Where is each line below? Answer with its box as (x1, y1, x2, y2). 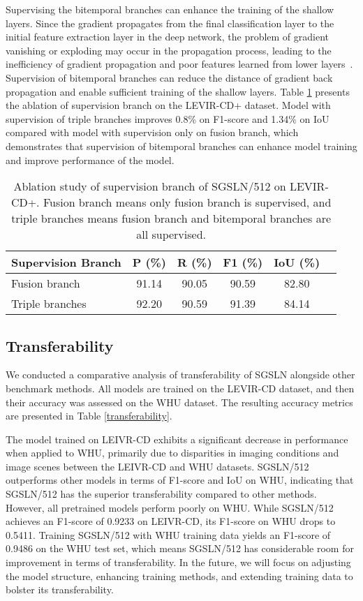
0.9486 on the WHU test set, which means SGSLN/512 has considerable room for (6, 541, 354, 556)
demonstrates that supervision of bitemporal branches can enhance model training (6, 138, 357, 153)
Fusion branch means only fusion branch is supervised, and (43, 194, 332, 211)
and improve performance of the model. (6, 152, 175, 167)
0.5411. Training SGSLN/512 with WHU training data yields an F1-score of (6, 527, 331, 542)
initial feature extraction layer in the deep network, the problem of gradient (6, 29, 329, 44)
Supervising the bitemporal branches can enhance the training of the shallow (6, 2, 334, 16)
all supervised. (136, 226, 207, 243)
